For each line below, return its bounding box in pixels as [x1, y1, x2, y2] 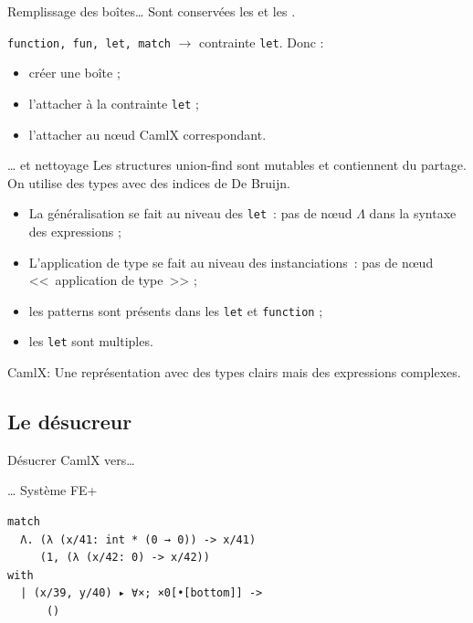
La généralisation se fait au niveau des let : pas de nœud [28, 204, 352, 223]
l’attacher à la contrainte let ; [28, 93, 199, 112]
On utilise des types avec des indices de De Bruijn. [7, 173, 290, 192]
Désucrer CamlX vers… [7, 449, 135, 469]
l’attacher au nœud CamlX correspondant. [28, 124, 267, 143]
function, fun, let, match [7, 37, 171, 50]
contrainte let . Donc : [199, 32, 324, 51]
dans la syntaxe [369, 204, 457, 223]
